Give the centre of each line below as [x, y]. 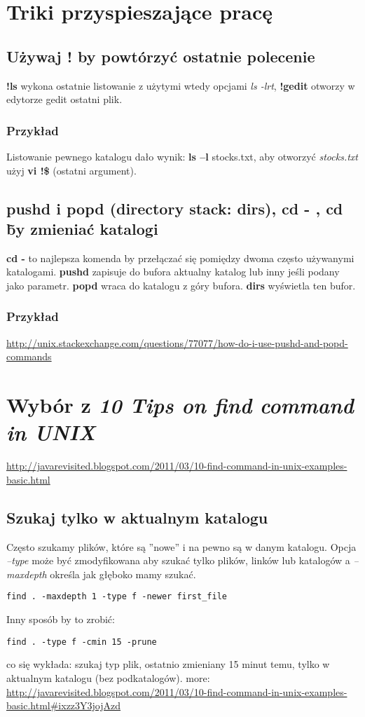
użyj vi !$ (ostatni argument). [71, 170]
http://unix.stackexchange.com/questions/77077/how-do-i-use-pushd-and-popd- [177, 342]
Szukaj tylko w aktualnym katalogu [137, 517]
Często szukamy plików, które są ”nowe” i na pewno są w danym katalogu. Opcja [181, 546]
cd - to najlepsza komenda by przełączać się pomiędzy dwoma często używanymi [180, 258]
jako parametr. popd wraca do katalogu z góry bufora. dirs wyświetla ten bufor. [181, 285]
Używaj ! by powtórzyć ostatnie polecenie [161, 56]
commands [29, 356]
